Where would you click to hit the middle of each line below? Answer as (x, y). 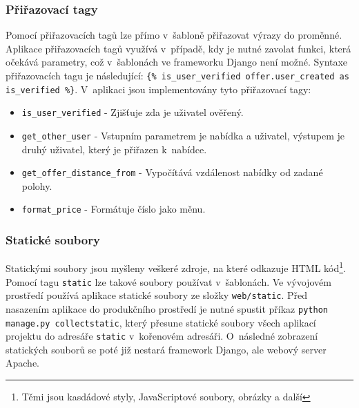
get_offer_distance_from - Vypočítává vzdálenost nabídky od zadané (172, 172)
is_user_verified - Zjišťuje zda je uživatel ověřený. (133, 112)
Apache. (22, 363)
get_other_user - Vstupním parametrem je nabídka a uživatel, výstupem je (183, 135)
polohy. (37, 185)
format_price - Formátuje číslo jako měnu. (114, 209)
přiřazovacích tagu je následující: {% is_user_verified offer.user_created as (177, 75)
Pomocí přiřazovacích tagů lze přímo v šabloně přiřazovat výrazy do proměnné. (174, 35)
